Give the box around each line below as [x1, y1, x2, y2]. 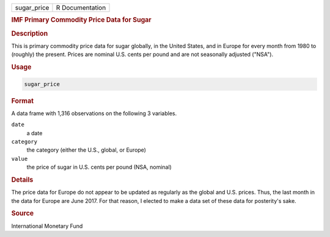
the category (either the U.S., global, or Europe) [26, 146, 147, 154]
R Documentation [56, 4, 106, 12]
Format [11, 96, 34, 105]
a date [26, 129, 43, 136]
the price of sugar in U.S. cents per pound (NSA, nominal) [26, 163, 172, 171]
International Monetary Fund [11, 222, 83, 230]
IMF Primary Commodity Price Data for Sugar [11, 16, 152, 24]
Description [11, 29, 48, 38]
